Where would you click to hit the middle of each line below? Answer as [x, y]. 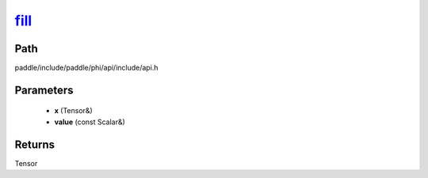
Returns [35, 144]
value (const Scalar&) [90, 122]
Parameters [44, 90]
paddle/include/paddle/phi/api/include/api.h [86, 68]
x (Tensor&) [73, 111]
